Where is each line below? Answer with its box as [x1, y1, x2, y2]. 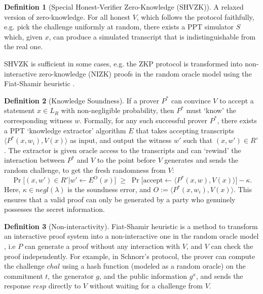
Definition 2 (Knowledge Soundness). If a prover [4, 95, 159, 105]
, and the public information [99, 270, 187, 281]
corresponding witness [4, 115, 72, 125]
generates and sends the [164, 155, 239, 165]
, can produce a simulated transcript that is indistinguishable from [49, 31, 256, 42]
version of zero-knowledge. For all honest [4, 11, 130, 22]
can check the [211, 240, 253, 251]
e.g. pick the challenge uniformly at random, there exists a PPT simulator [4, 21, 234, 32]
